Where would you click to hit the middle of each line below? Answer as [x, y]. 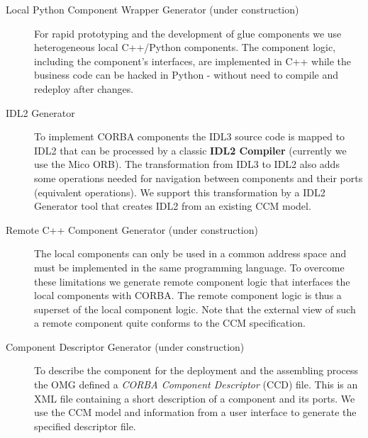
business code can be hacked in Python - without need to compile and [186, 75]
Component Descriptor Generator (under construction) [125, 346]
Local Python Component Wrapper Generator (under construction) [152, 9]
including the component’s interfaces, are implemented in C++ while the [193, 61]
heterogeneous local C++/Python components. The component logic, [185, 47]
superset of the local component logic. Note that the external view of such [195, 309]
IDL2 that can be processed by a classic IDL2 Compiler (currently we [190, 150]
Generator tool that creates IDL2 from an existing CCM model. [173, 206]
